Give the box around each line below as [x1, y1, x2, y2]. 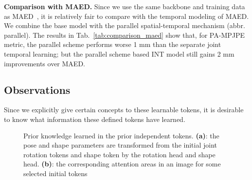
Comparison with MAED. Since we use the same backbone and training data [4, 1, 245, 11]
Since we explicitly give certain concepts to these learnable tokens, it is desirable [4, 105, 244, 115]
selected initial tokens [23, 168, 88, 178]
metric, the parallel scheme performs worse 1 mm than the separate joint [4, 39, 221, 49]
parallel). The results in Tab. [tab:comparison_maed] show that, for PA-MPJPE [4, 30, 245, 40]
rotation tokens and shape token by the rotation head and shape [23, 149, 216, 159]
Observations [4, 82, 71, 97]
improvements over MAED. [4, 58, 85, 68]
